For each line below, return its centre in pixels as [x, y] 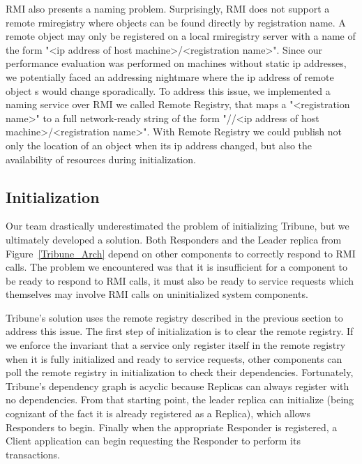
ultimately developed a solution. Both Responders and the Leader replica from [174, 239]
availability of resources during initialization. [101, 159]
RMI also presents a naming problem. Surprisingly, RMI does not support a [168, 8]
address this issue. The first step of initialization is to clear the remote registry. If [180, 331]
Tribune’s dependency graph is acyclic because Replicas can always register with [178, 386]
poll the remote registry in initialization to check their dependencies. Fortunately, [180, 372]
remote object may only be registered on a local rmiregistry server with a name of [181, 36]
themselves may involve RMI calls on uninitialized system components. [157, 294]
